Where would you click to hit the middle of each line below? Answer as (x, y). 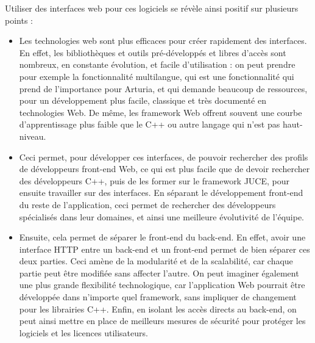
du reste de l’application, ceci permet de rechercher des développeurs (147, 204)
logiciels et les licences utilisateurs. (83, 332)
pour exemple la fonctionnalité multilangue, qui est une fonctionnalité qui (157, 76)
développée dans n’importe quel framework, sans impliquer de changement (158, 297)
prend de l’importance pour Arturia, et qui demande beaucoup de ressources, (163, 88)
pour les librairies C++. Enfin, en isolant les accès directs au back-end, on (158, 309)
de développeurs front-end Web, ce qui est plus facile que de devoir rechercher (165, 169)
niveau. (33, 136)
